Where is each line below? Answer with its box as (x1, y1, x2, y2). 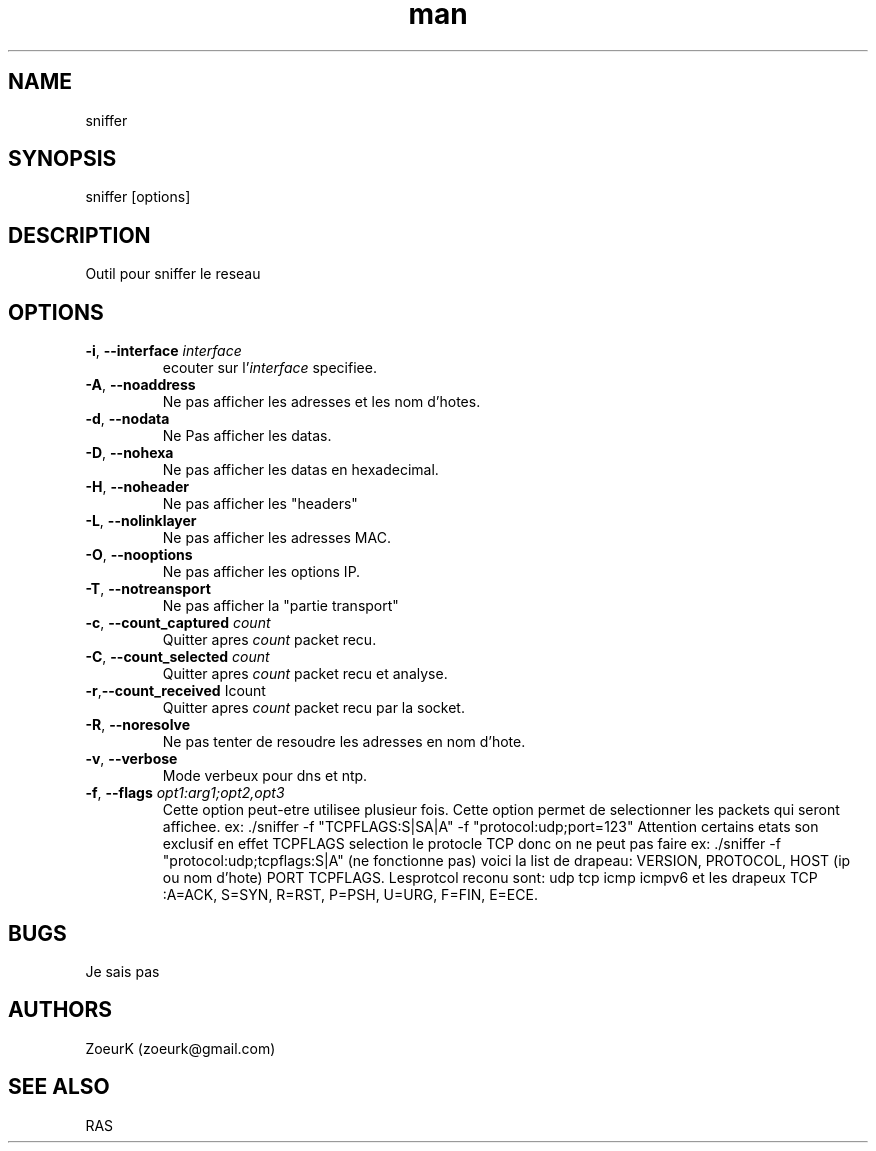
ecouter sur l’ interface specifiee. (162, 359, 377, 377)
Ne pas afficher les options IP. (162, 563, 361, 581)
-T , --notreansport (85, 580, 211, 598)
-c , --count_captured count (85, 614, 271, 632)
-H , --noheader (85, 478, 189, 496)
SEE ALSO (8, 1074, 110, 1100)
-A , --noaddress (85, 376, 196, 394)
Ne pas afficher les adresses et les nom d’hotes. (162, 393, 481, 411)
